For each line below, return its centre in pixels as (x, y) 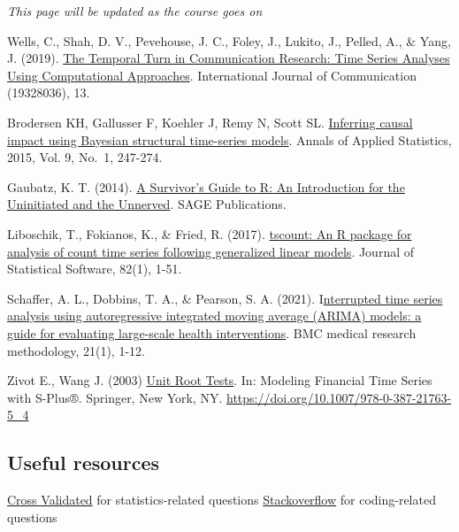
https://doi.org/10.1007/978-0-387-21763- (339, 397)
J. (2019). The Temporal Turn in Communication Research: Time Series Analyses (229, 58)
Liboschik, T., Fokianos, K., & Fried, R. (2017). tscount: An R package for (210, 233)
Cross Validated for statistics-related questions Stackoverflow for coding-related (222, 500)
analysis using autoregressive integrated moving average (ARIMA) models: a (214, 316)
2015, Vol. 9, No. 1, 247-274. (85, 157)
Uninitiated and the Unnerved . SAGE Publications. (147, 204)
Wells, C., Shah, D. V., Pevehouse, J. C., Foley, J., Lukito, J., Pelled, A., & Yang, (229, 40)
